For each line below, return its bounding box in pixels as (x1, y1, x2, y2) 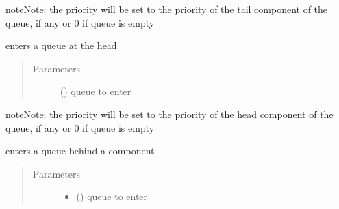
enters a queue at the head (5, 38, 117, 53)
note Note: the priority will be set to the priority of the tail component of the (5, 2, 328, 16)
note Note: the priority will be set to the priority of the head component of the (5, 107, 334, 121)
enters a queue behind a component (5, 143, 155, 158)
